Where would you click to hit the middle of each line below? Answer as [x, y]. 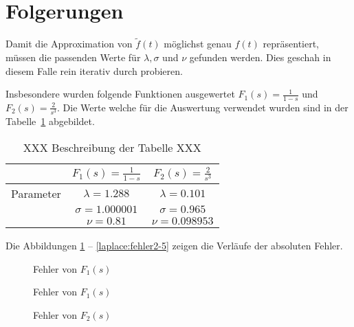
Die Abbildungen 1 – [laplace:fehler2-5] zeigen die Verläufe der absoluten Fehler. [174, 246]
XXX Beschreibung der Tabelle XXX [112, 147]
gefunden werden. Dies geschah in [260, 57]
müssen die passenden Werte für [73, 57]
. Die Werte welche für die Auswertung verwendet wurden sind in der [203, 107]
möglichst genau [198, 44]
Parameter [36, 194]
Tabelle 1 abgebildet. [50, 121]
